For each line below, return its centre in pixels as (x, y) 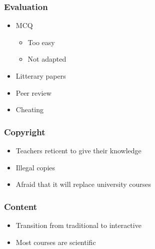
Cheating (30, 109)
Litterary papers (41, 76)
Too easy (41, 42)
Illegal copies (35, 167)
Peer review (33, 92)
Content (21, 206)
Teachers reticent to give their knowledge (78, 150)
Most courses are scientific (56, 242)
